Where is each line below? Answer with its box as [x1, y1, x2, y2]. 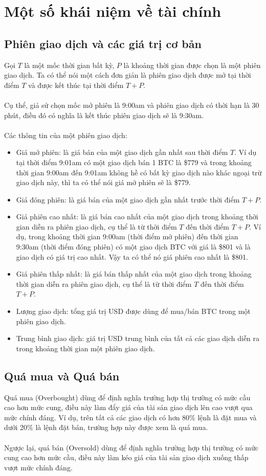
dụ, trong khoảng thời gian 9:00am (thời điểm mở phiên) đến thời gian [16, 231, 238, 242]
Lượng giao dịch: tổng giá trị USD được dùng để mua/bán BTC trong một [16, 306, 251, 316]
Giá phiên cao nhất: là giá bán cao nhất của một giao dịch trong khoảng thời [16, 211, 258, 222]
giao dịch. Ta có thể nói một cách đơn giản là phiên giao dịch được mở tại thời [4, 70, 251, 80]
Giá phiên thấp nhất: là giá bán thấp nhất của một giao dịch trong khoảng [16, 268, 252, 279]
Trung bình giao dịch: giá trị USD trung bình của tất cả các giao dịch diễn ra [16, 333, 260, 344]
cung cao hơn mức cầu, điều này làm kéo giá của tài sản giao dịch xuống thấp [4, 452, 249, 463]
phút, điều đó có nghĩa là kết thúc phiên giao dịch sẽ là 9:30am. [4, 109, 204, 120]
